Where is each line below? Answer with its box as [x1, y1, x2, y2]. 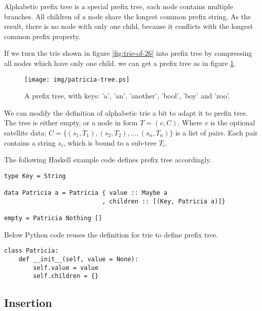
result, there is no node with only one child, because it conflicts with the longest [4, 21, 253, 31]
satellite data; [4, 127, 47, 137]
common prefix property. [4, 30, 81, 41]
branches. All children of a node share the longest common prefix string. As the [4, 11, 251, 21]
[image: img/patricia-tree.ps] [24, 76, 130, 83]
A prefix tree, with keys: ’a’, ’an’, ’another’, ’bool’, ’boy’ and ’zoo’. [24, 90, 230, 101]
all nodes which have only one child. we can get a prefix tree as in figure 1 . [4, 57, 236, 68]
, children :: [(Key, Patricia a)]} [102, 197, 226, 205]
